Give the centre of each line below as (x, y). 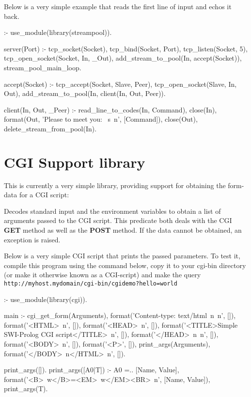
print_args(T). (26, 389)
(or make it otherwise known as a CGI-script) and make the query (102, 275)
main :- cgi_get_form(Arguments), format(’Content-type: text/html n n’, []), (120, 315)
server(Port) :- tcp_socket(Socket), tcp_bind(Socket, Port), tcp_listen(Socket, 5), (126, 48)
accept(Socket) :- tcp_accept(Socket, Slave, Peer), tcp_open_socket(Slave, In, (120, 84)
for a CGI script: (44, 195)
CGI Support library (75, 162)
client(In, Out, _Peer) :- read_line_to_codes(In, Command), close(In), (110, 109)
